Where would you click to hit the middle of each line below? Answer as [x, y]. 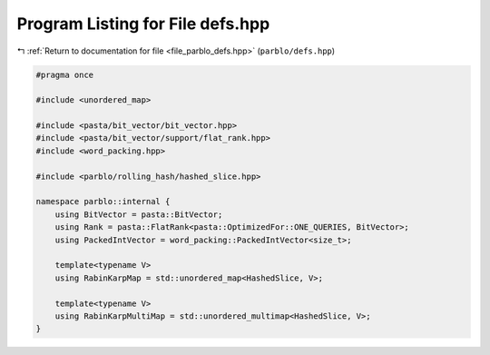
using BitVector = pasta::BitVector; [139, 214]
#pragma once [65, 74]
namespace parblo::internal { [103, 202]
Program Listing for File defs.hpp [143, 24]
